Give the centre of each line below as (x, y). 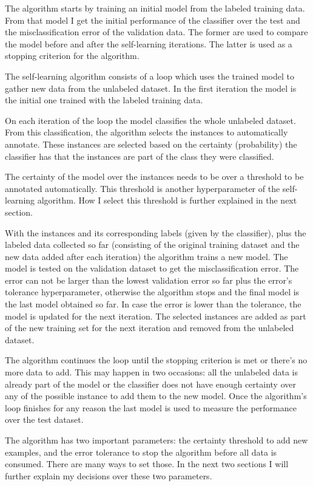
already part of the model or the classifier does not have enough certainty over (150, 384)
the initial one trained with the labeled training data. (104, 100)
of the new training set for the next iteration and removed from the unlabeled (150, 328)
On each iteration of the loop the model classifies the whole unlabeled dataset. (150, 120)
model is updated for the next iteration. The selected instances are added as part (156, 316)
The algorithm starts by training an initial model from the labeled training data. (155, 8)
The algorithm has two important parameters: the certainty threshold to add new (156, 440)
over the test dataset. (44, 419)
